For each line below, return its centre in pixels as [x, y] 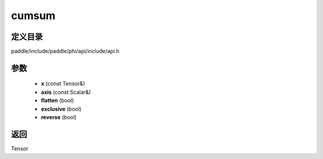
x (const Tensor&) [63, 84]
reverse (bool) [59, 117]
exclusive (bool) [61, 109]
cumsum [33, 16]
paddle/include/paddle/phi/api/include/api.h [65, 51]
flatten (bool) [57, 100]
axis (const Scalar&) [66, 92]
